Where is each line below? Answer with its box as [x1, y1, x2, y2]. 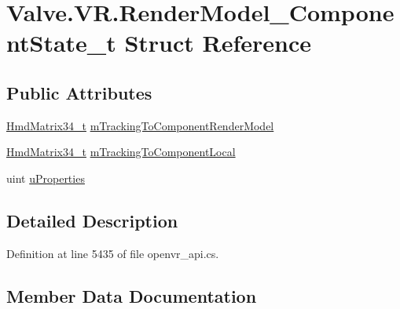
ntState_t [6, 27, 116, 59]
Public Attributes [6, 80, 152, 104]
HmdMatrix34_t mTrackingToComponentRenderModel [6, 117, 274, 133]
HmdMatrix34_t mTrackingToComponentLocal [6, 144, 236, 160]
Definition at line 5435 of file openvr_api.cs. [6, 245, 219, 261]
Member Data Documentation [6, 283, 257, 307]
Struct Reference [124, 27, 312, 59]
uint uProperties [6, 169, 85, 186]
